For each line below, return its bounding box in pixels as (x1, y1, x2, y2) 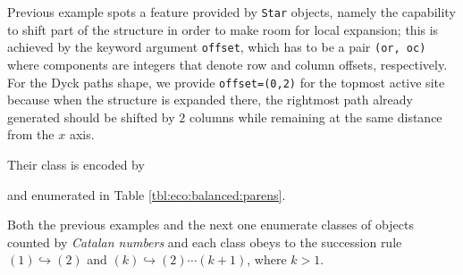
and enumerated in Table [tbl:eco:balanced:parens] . (7, 185, 286, 204)
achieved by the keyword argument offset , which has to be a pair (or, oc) (7, 37, 426, 56)
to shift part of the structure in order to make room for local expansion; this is (7, 20, 439, 38)
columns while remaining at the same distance (189, 107, 442, 126)
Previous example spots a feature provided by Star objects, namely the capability (7, 3, 456, 21)
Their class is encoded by (7, 154, 145, 173)
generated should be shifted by (7, 107, 175, 126)
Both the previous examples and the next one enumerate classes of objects (7, 215, 414, 234)
